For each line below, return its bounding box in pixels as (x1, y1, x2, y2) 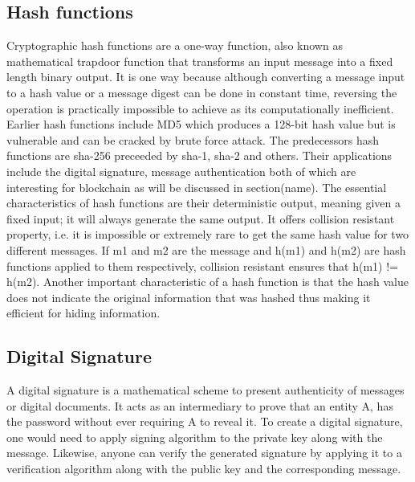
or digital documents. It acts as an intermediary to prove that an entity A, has (6, 397, 393, 414)
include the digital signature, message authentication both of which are (6, 162, 356, 179)
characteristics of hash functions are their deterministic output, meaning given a (6, 194, 401, 211)
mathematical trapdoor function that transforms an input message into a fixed (6, 52, 393, 69)
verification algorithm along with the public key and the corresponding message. (6, 460, 401, 477)
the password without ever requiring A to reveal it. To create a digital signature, (6, 413, 403, 430)
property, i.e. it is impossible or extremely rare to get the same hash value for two (6, 226, 409, 243)
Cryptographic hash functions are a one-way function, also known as (6, 37, 343, 54)
